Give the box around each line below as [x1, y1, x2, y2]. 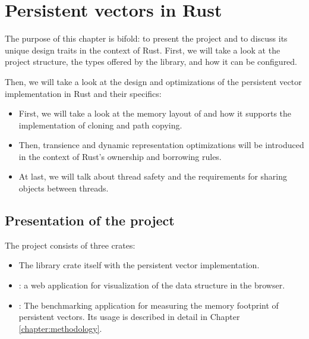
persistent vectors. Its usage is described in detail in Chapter [18, 310, 240, 323]
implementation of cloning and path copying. [18, 118, 182, 131]
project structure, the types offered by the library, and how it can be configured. [5, 55, 298, 68]
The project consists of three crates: [5, 238, 135, 251]
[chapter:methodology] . [18, 322, 102, 334]
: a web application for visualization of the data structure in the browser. [18, 279, 285, 291]
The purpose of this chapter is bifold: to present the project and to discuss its [5, 32, 288, 45]
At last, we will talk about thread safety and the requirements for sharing [18, 170, 288, 183]
